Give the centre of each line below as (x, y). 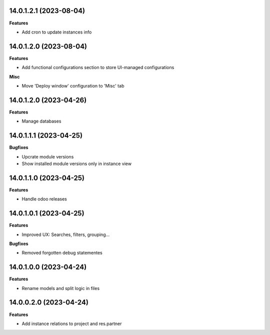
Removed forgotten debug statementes (62, 253)
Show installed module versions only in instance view (77, 163)
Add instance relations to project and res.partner (72, 323)
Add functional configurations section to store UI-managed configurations (98, 67)
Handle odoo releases (44, 199)
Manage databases (41, 121)
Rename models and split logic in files (61, 288)
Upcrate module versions (48, 156)
